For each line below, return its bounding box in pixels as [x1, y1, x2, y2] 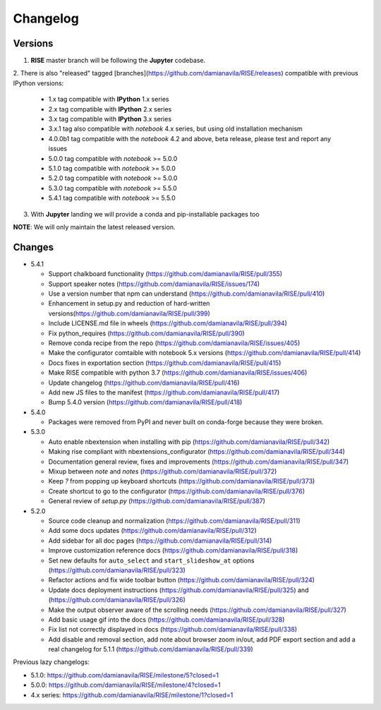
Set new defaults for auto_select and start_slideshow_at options [48, 556, 255, 565]
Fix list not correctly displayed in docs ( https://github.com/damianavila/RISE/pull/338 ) [48, 625, 298, 634]
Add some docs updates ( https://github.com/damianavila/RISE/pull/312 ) [48, 527, 257, 535]
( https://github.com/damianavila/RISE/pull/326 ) [48, 596, 186, 604]
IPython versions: [13, 78, 64, 88]
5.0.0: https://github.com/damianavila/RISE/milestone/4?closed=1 [30, 681, 222, 690]
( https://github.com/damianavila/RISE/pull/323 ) [48, 565, 186, 574]
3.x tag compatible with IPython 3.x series [48, 115, 172, 124]
